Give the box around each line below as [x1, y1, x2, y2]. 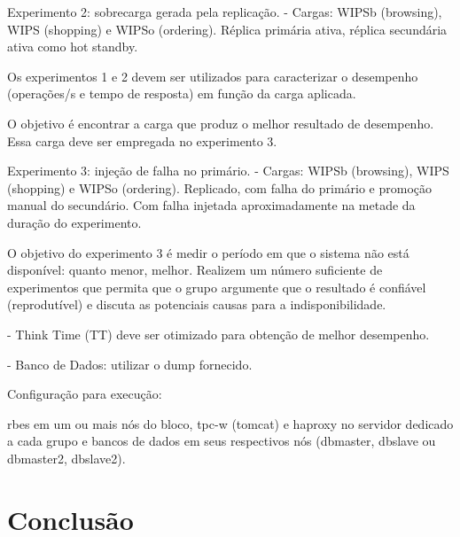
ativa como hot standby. [7, 37, 138, 56]
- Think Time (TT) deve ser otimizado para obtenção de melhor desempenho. [7, 324, 430, 343]
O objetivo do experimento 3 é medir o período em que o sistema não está [7, 243, 409, 261]
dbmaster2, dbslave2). [7, 448, 126, 467]
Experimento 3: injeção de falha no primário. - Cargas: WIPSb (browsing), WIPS [7, 161, 449, 180]
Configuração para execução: [7, 385, 162, 403]
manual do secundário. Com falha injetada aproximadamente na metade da [7, 196, 416, 214]
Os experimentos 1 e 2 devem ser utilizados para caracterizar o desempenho [7, 66, 418, 85]
